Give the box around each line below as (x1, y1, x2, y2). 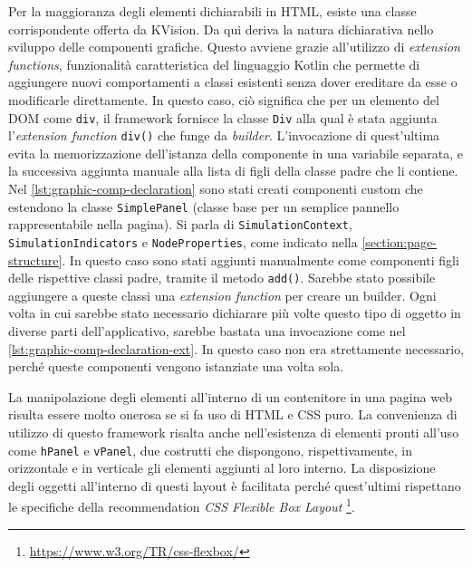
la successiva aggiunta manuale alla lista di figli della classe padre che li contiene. (8, 161, 458, 180)
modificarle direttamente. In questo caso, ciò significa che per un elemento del (8, 90, 439, 109)
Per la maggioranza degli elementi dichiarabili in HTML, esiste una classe (8, 2, 417, 20)
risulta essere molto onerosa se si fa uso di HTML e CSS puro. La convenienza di (8, 405, 458, 424)
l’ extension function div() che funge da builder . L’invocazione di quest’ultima (8, 126, 440, 145)
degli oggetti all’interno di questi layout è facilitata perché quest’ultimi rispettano (8, 476, 461, 495)
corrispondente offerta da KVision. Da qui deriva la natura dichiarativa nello (8, 19, 434, 38)
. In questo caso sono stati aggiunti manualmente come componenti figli (62, 250, 459, 269)
